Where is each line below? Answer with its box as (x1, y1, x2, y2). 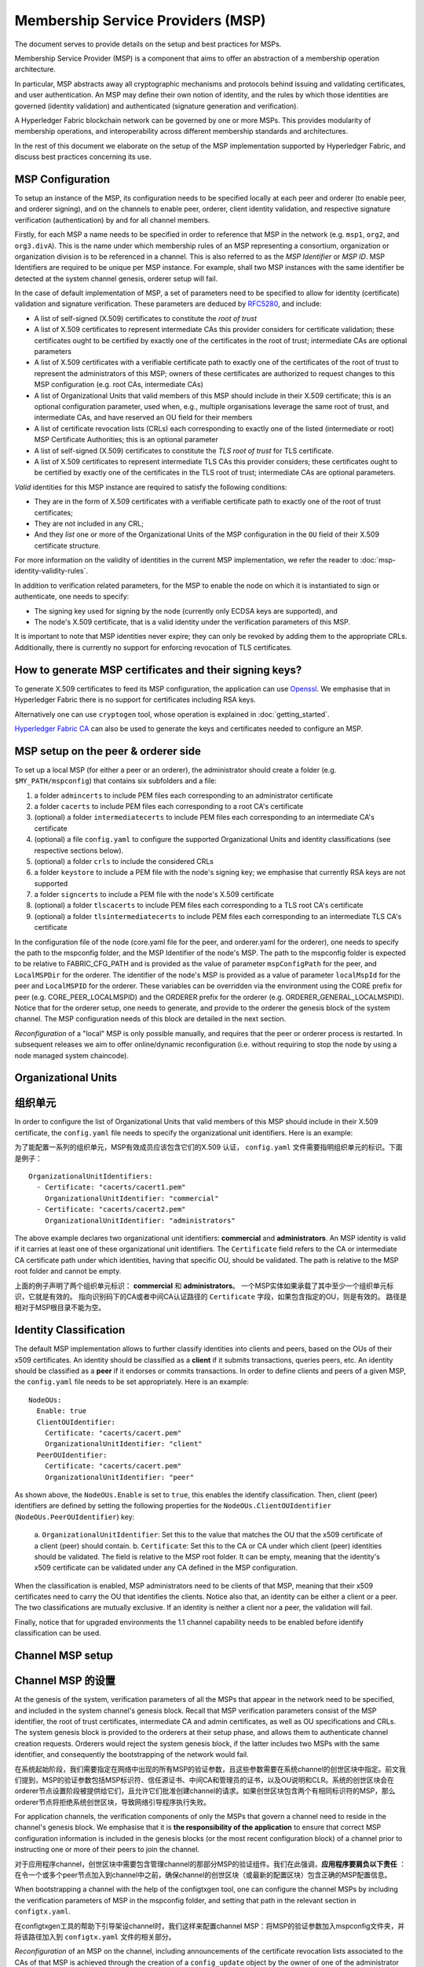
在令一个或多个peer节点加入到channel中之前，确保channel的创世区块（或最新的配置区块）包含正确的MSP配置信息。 (14, 1870, 392, 1880)
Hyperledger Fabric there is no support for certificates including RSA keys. (14, 695, 257, 704)
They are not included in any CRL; (34, 519, 144, 528)
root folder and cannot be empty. (14, 1267, 122, 1276)
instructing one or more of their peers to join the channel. (14, 1845, 200, 1854)
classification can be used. (14, 1629, 101, 1638)
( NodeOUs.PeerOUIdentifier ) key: (14, 1511, 135, 1522)
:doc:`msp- (360, 555, 397, 565)
